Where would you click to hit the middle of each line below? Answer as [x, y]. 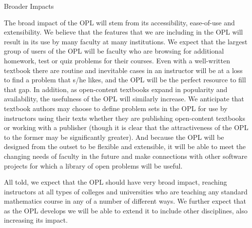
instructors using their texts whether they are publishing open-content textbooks [125, 118]
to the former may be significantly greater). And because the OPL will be [114, 137]
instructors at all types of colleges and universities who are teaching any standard [126, 191]
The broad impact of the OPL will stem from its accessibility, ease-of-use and [119, 22]
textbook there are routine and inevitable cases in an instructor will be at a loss [123, 70]
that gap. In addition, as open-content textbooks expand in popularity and [116, 89]
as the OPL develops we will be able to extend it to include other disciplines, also [126, 210]
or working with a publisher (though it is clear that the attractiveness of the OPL [126, 127]
